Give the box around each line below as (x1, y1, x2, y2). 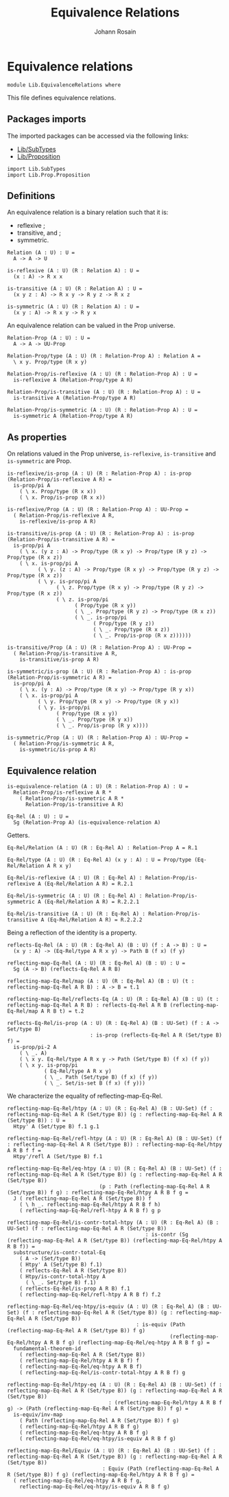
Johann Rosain (94, 27, 136, 36)
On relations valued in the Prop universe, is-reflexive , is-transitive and (7, 449, 216, 458)
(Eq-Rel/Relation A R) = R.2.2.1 (43, 898, 139, 905)
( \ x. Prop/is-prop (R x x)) (19, 494, 106, 502)
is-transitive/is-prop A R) (19, 657, 99, 663)
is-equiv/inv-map (13, 1411, 63, 1418)
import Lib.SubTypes (7, 165, 67, 172)
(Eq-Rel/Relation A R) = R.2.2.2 (47, 916, 143, 923)
